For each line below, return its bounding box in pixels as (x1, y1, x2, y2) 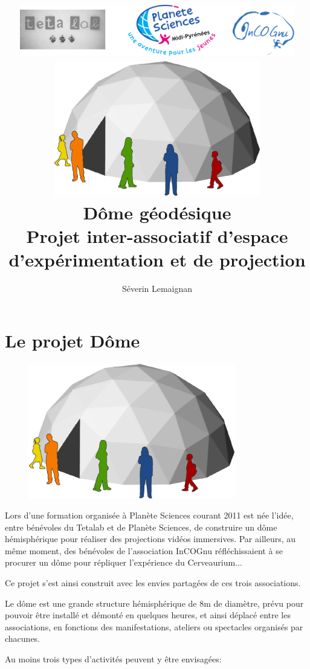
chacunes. (5, 632, 40, 645)
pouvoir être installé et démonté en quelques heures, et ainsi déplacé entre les (5, 609, 291, 621)
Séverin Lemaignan (121, 282, 193, 295)
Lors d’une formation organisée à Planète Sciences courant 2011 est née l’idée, (5, 509, 294, 522)
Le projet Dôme (5, 328, 140, 352)
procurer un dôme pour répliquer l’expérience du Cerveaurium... (5, 556, 242, 569)
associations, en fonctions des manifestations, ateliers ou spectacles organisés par (5, 620, 303, 633)
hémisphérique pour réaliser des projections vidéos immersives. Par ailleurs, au (5, 532, 296, 545)
